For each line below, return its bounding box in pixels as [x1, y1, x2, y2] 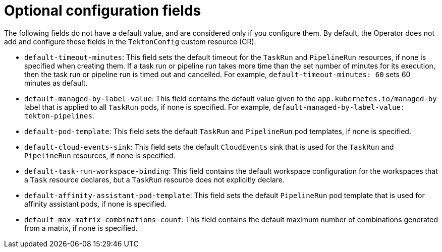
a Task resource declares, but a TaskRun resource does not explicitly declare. [24, 175, 285, 184]
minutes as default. [24, 78, 88, 87]
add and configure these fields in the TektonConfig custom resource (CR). [4, 37, 256, 46]
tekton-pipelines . [24, 111, 94, 120]
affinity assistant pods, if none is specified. [24, 199, 167, 208]
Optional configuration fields [4, 2, 201, 19]
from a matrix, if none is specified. [24, 223, 138, 232]
